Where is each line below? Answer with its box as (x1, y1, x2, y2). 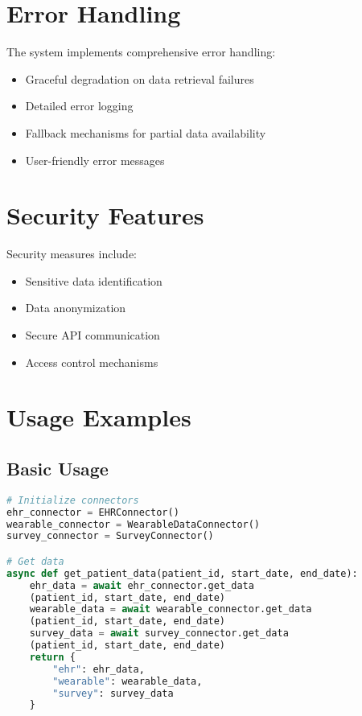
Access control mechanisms (25, 353, 158, 370)
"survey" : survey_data (52, 687, 174, 699)
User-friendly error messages (25, 151, 165, 168)
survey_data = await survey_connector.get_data (29, 628, 289, 640)
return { (29, 651, 76, 663)
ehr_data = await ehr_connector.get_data (29, 579, 254, 591)
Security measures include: (6, 245, 138, 262)
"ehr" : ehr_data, (52, 663, 145, 675)
